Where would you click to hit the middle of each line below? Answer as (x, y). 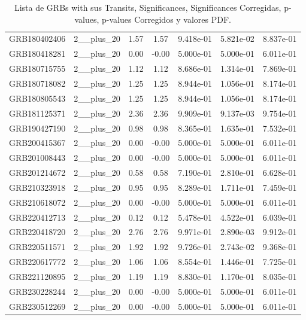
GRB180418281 (37, 54)
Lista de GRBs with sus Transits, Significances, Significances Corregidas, (148, 7)
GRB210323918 (37, 187)
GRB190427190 (37, 128)
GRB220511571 (37, 247)
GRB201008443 (37, 158)
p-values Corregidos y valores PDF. (167, 19)
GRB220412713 (37, 217)
